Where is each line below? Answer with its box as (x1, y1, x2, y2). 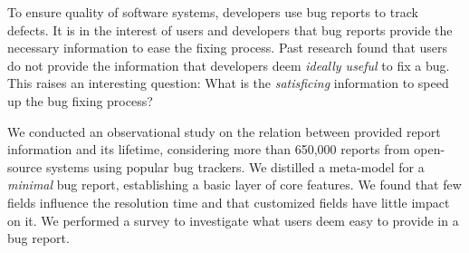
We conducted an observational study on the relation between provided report (7, 122, 441, 141)
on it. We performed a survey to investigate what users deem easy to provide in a (7, 210, 459, 229)
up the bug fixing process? (7, 91, 153, 110)
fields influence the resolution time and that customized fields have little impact (7, 192, 450, 211)
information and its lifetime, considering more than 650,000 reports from (7, 140, 410, 159)
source (7, 157, 43, 176)
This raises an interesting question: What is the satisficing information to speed (7, 73, 449, 92)
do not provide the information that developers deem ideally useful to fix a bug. (7, 55, 450, 74)
